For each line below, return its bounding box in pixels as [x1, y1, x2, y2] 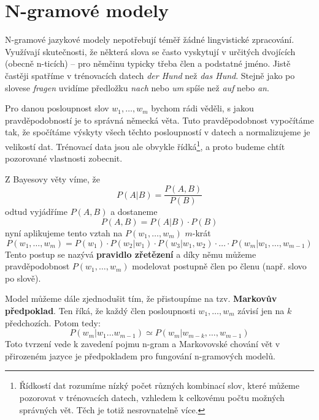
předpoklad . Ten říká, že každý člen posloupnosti [5, 304, 196, 317]
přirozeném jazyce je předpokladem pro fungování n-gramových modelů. [5, 349, 275, 362]
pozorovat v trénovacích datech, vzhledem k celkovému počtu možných [19, 391, 285, 403]
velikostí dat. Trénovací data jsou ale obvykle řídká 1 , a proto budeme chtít [5, 138, 285, 152]
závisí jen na [237, 304, 285, 317]
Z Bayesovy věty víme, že [5, 172, 100, 185]
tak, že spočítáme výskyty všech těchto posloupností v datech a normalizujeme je [5, 126, 310, 138]
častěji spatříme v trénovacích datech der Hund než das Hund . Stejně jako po [5, 69, 295, 81]
